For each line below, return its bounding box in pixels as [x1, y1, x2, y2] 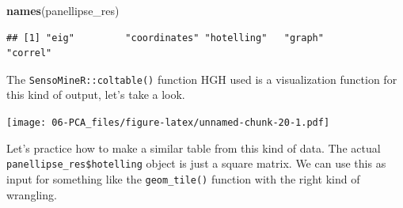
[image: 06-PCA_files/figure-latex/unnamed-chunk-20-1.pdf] [6, 117, 330, 129]
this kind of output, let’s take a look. [6, 86, 185, 103]
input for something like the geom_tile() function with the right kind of [6, 170, 360, 187]
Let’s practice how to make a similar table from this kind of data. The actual [6, 139, 381, 156]
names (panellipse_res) [6, 2, 120, 18]
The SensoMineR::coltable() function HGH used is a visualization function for [6, 70, 397, 87]
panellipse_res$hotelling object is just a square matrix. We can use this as [6, 155, 386, 172]
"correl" [6, 47, 52, 59]
